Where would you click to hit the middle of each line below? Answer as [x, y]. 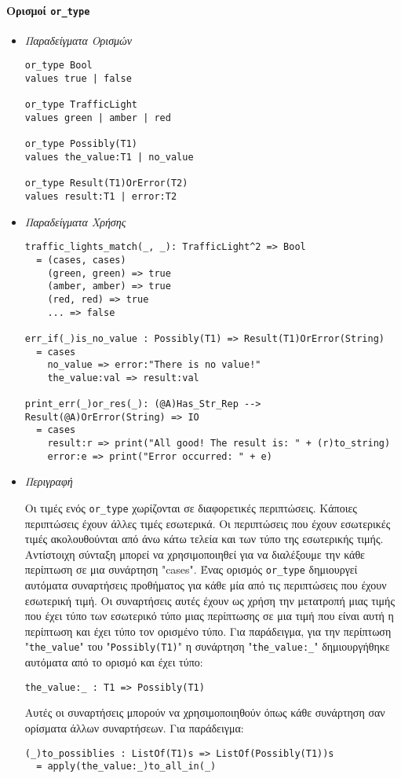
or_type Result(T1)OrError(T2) [106, 183]
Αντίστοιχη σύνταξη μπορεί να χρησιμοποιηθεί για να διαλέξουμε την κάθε [195, 554]
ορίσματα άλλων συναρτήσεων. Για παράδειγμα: [134, 727]
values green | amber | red [98, 118]
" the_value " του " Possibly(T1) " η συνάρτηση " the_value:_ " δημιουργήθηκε [207, 646]
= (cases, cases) [81, 260]
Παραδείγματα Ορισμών [78, 40]
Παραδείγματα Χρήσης [75, 221]
